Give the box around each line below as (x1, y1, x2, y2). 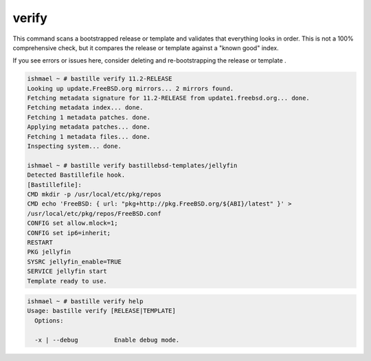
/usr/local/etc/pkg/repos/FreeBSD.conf (27, 210, 161, 217)
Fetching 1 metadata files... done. (27, 133, 151, 140)
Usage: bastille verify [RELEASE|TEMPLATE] (27, 307, 177, 315)
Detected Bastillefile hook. (27, 171, 126, 179)
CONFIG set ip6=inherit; (27, 229, 111, 237)
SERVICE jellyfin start (27, 267, 108, 275)
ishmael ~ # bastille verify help (27, 298, 144, 305)
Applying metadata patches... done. (27, 123, 151, 131)
